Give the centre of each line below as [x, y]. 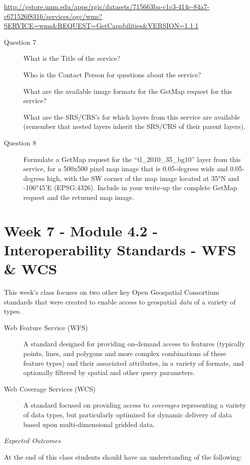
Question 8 [20, 142]
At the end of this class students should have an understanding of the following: [123, 456]
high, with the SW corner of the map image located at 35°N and [143, 178]
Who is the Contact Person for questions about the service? [112, 74]
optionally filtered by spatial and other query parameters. [109, 372]
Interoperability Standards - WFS [120, 249]
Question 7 [20, 42]
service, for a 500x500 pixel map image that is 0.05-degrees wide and [126, 169]
